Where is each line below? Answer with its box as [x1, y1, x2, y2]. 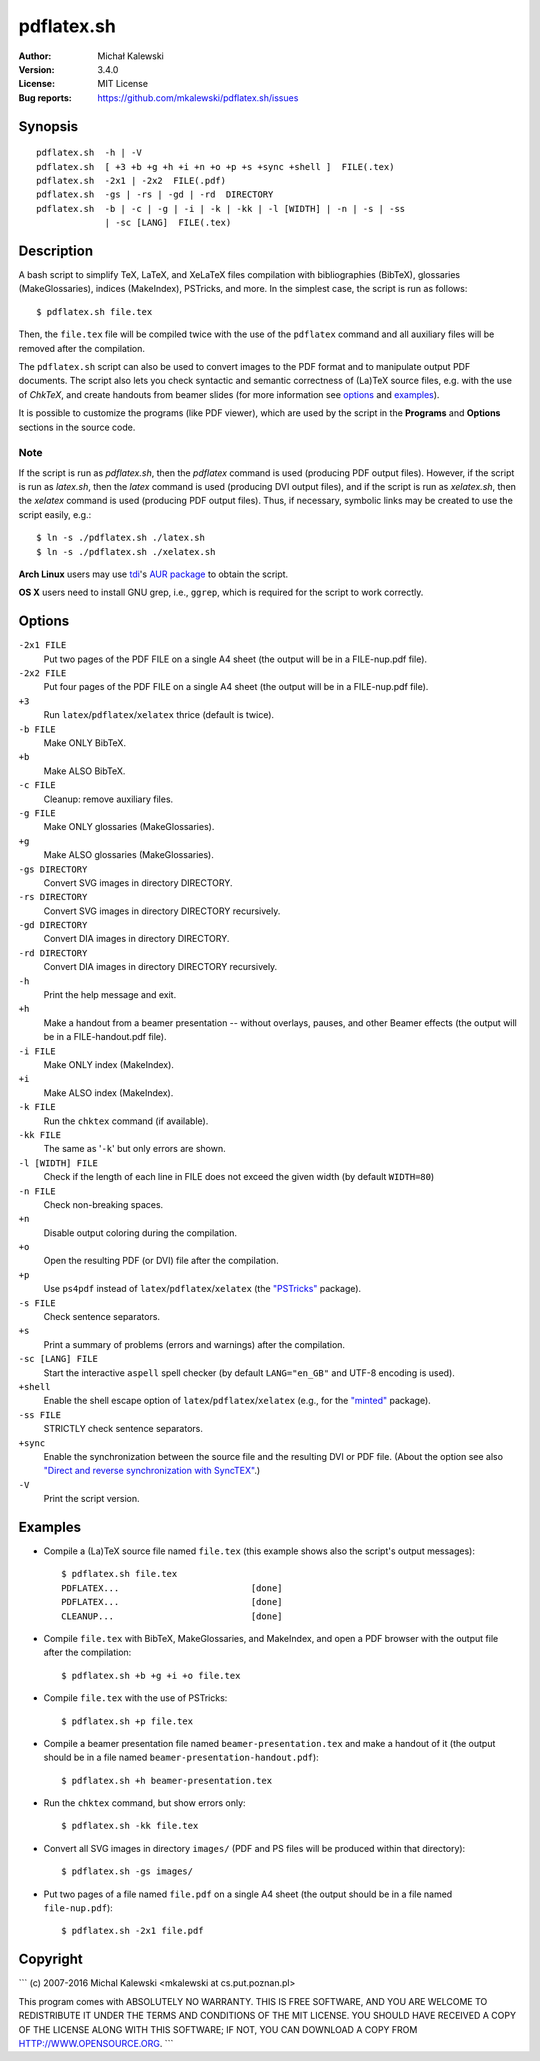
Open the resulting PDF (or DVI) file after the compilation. [43, 1255, 279, 1267]
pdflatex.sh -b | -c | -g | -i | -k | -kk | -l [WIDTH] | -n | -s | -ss [36, 203, 406, 214]
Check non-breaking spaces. [43, 1198, 164, 1210]
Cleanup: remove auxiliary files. [43, 793, 174, 805]
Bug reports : [18, 91, 72, 104]
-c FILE [18, 780, 57, 791]
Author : [18, 50, 52, 62]
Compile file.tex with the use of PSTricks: [43, 1692, 228, 1704]
